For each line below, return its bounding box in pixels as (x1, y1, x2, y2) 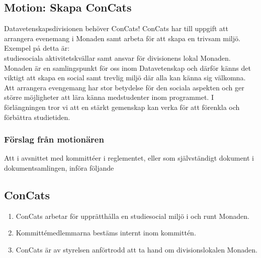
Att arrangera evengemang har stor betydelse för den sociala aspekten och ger (4, 82, 244, 92)
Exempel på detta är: (4, 43, 70, 53)
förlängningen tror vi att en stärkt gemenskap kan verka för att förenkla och (4, 101, 240, 112)
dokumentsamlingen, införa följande (4, 162, 114, 173)
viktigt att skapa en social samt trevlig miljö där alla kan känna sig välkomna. (4, 72, 246, 83)
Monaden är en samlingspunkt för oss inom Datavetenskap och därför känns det (4, 62, 251, 73)
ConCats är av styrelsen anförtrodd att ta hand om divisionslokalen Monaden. (16, 244, 257, 254)
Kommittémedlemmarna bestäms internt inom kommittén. (16, 227, 196, 238)
